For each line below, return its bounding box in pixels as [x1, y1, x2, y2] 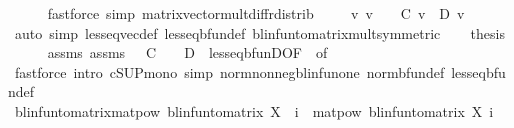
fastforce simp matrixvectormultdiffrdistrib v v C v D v [47, 3, 465, 23]
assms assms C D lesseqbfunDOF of [47, 42, 328, 63]
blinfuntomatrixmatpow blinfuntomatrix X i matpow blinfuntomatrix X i [14, 100, 494, 121]
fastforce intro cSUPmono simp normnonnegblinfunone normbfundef [14, 61, 445, 82]
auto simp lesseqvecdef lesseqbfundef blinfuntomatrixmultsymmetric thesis [14, 22, 505, 43]
